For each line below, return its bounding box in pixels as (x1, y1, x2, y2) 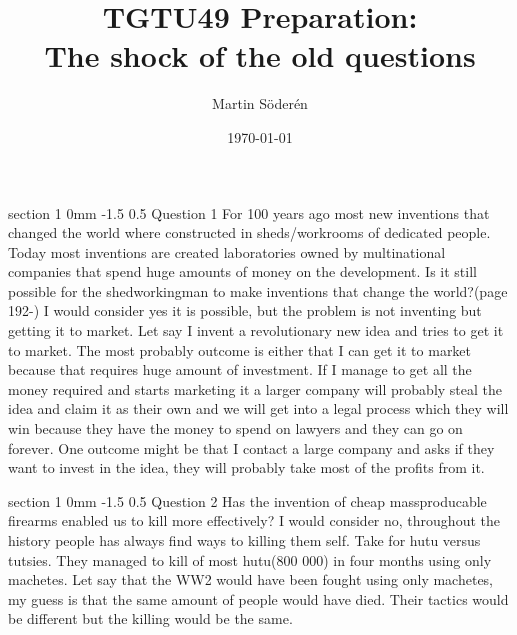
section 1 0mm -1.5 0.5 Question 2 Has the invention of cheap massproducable (8, 490, 487, 511)
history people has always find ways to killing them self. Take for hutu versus (8, 530, 481, 550)
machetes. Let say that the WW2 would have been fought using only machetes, (8, 569, 494, 590)
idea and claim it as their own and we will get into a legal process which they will (8, 398, 509, 419)
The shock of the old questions (44, 35, 476, 76)
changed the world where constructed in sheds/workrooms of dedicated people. (8, 222, 491, 243)
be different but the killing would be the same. (8, 608, 293, 629)
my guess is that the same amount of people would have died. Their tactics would (8, 588, 509, 609)
